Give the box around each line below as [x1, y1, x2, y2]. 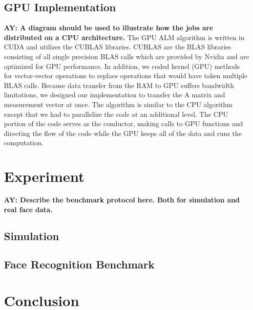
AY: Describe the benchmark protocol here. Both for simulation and [4, 195, 240, 205]
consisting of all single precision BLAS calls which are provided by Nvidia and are [4, 51, 249, 61]
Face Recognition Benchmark [4, 257, 155, 272]
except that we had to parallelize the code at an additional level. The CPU [4, 109, 229, 119]
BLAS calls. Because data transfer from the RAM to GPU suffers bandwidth [4, 80, 234, 90]
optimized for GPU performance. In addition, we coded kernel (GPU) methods [4, 61, 240, 71]
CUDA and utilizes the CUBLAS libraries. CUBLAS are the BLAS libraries [4, 42, 232, 52]
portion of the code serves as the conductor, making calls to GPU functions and [4, 118, 243, 129]
